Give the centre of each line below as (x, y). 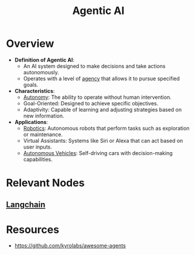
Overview (30, 44)
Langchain (26, 204)
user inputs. (38, 147)
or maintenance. (43, 134)
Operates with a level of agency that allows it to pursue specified (102, 78)
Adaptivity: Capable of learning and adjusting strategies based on (102, 109)
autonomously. (41, 72)
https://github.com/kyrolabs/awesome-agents (70, 246)
